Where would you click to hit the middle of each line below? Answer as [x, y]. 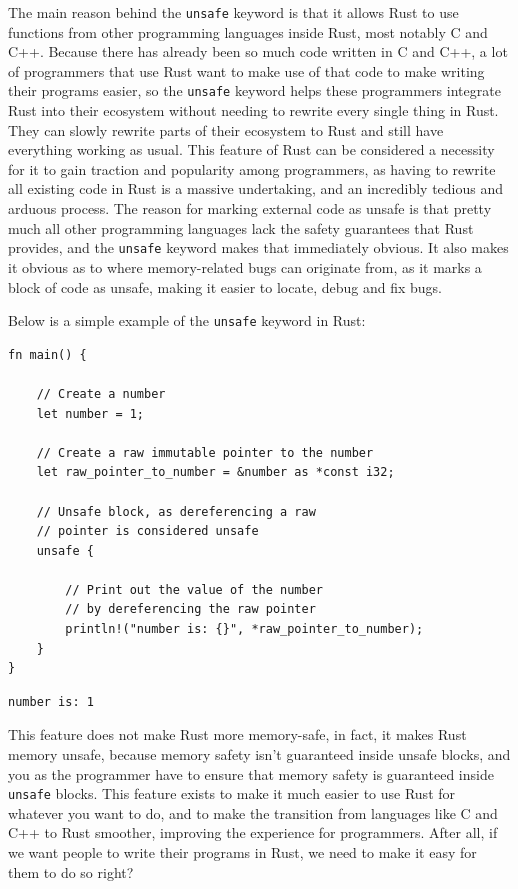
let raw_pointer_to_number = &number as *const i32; [215, 472]
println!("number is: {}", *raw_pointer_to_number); [244, 629]
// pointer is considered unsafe [147, 531]
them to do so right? [71, 871]
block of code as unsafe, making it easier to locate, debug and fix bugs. [225, 286]
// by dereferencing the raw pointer [190, 609]
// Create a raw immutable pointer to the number [205, 452]
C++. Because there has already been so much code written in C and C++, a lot [258, 51]
